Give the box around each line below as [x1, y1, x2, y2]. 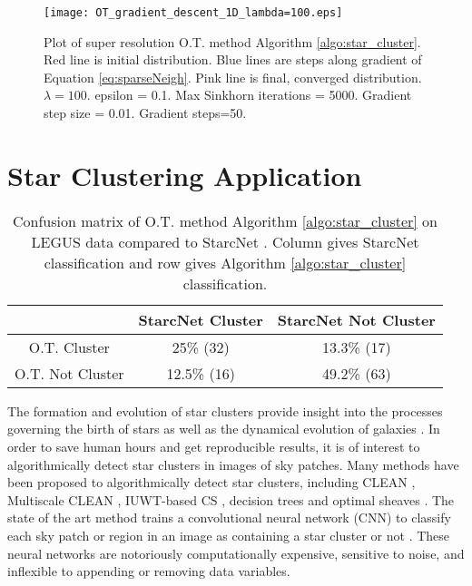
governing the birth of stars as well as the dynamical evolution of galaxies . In [7, 419, 440, 438]
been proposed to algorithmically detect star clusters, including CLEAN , [7, 473, 416, 492]
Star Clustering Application [7, 156, 362, 193]
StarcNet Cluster [138, 308, 263, 330]
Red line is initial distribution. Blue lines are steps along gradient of [44, 50, 422, 69]
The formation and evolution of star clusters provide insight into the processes [7, 401, 443, 420]
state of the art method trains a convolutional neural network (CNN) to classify [7, 508, 451, 527]
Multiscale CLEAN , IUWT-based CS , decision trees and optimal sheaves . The [7, 490, 455, 509]
